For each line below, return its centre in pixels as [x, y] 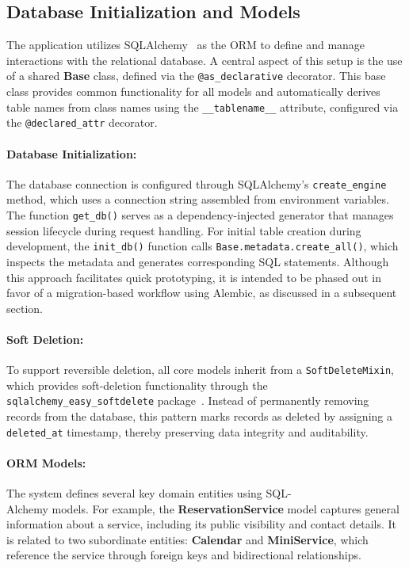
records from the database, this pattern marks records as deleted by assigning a [199, 416]
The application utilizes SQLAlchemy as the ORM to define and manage [186, 45]
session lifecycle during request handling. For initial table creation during [184, 230]
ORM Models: [46, 462]
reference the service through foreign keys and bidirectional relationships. [184, 555]
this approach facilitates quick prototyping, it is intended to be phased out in [194, 277]
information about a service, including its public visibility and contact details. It [201, 524]
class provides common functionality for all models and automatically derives [193, 91]
